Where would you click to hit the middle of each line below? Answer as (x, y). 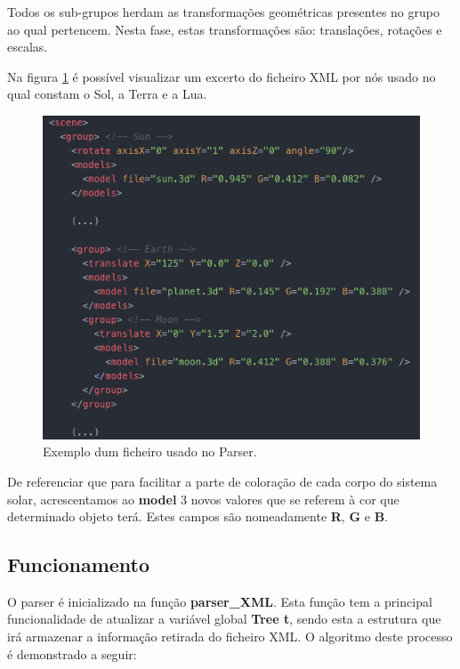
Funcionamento (79, 564)
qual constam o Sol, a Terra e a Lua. (107, 94)
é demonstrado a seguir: (72, 653)
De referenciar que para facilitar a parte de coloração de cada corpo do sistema (222, 481)
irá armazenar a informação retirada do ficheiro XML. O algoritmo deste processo (230, 637)
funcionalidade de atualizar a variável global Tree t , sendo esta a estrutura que (224, 619)
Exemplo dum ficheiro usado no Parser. (150, 451)
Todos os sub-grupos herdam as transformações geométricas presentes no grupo (223, 12)
